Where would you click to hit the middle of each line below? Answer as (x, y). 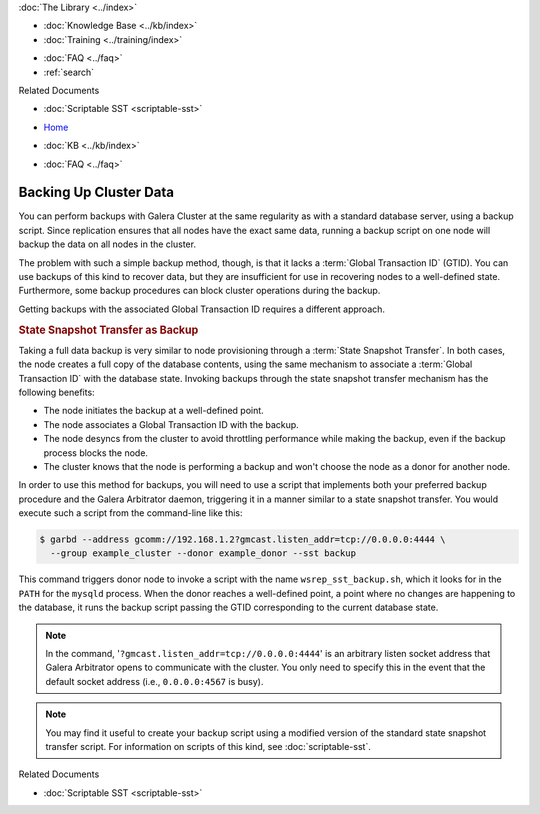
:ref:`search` (69, 72)
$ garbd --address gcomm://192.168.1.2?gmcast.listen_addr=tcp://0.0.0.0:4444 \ (242, 539)
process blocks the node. (96, 452)
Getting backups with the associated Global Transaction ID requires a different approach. (201, 309)
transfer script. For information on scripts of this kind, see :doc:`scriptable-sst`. (208, 746)
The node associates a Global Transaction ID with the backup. (171, 424)
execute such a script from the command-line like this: (131, 513)
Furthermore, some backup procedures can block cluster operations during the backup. (199, 291)
